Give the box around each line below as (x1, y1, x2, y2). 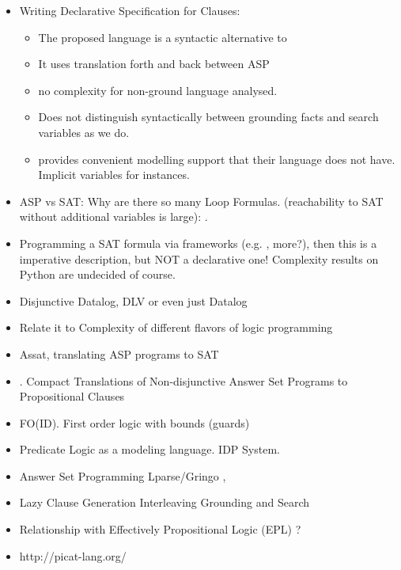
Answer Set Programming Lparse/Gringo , (19, 467, 226, 484)
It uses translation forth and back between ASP (38, 55, 270, 72)
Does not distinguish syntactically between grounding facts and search (38, 108, 379, 125)
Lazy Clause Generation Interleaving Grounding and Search (19, 494, 310, 511)
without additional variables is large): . (19, 208, 208, 225)
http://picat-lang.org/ (19, 547, 127, 564)
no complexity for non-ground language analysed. (38, 82, 278, 98)
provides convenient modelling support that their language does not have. (38, 150, 395, 167)
